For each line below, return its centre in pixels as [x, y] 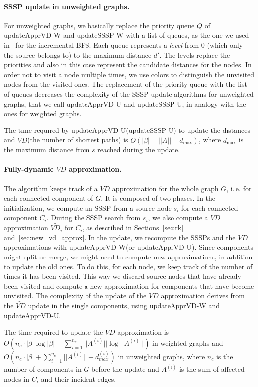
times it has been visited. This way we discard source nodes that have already [123, 276]
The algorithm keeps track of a [51, 188]
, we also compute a [178, 217]
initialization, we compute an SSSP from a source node [88, 207]
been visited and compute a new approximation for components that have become [129, 286]
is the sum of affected [212, 369]
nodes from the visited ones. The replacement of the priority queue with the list [126, 84]
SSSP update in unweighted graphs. [67, 6]
